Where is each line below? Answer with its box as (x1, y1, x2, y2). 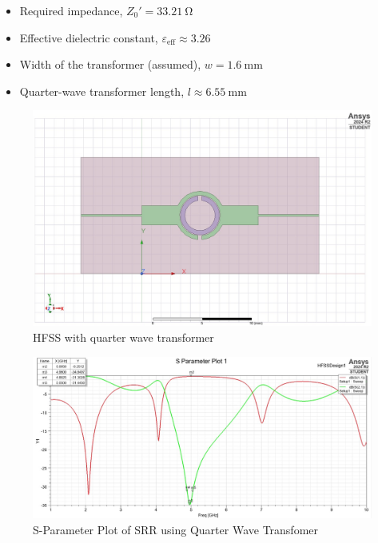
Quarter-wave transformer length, (19, 82, 185, 99)
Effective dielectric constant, (19, 29, 158, 46)
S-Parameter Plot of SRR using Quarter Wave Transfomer (33, 521, 319, 537)
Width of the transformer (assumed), (19, 56, 201, 73)
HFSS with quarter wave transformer (33, 328, 214, 345)
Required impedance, (19, 2, 123, 18)
